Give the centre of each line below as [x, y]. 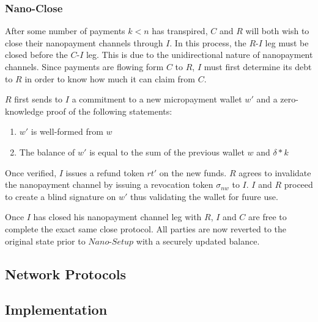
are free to [268, 217]
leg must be [287, 42]
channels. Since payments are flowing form [84, 66]
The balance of [47, 152]
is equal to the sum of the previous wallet [167, 152]
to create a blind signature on [61, 196]
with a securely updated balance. [198, 241]
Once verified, [31, 172]
